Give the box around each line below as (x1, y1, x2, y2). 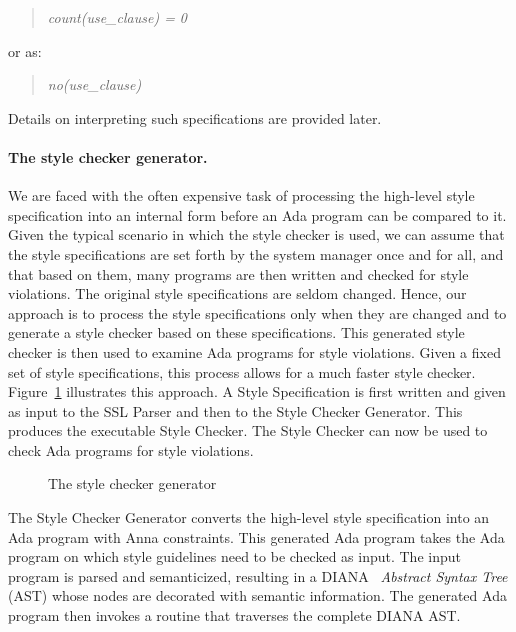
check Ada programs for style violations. (8, 439, 254, 460)
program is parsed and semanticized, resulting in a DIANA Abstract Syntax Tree (8, 565, 508, 586)
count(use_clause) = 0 (47, 7, 188, 27)
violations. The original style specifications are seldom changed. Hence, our (8, 283, 467, 304)
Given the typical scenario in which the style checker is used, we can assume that (8, 224, 505, 245)
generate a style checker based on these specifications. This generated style (8, 322, 465, 343)
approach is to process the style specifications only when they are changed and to (8, 302, 507, 323)
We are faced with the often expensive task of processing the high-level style (8, 185, 475, 206)
